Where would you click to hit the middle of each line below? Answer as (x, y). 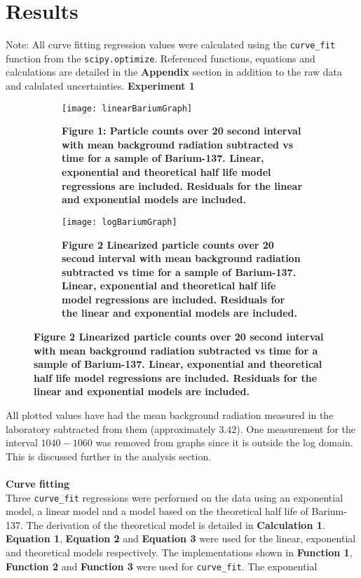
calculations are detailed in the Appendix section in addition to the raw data (174, 72)
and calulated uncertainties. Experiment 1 (100, 86)
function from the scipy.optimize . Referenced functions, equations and (161, 58)
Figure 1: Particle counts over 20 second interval (182, 131)
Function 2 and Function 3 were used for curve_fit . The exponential (162, 566)
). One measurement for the (296, 428)
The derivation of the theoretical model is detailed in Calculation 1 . (176, 524)
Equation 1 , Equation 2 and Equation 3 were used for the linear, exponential (181, 538)
